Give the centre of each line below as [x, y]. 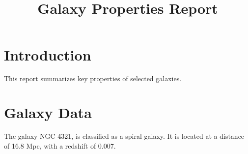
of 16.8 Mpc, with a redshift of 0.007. [60, 145]
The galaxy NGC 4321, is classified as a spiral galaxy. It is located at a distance [124, 136]
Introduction [48, 55]
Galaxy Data [48, 112]
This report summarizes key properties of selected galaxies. [93, 78]
